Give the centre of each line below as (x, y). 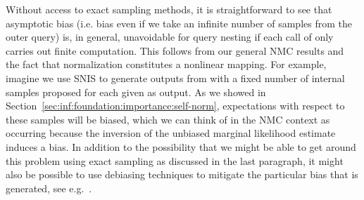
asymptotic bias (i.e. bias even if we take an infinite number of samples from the (179, 23)
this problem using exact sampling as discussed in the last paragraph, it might (175, 160)
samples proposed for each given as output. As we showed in (136, 92)
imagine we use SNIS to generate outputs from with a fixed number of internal (175, 78)
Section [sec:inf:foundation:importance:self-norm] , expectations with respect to (175, 106)
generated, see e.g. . (49, 188)
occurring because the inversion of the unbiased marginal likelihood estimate (171, 133)
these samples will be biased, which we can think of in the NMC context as (168, 119)
